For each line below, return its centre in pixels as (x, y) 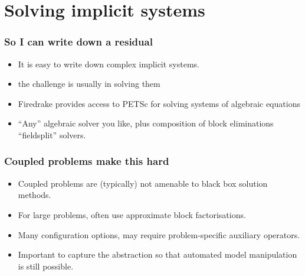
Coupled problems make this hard (87, 161)
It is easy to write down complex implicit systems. (109, 64)
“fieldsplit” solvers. (52, 134)
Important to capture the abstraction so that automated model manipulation (158, 254)
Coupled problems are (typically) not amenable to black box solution (143, 183)
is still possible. (46, 266)
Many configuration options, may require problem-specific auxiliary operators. (159, 234)
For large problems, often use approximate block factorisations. (132, 214)
